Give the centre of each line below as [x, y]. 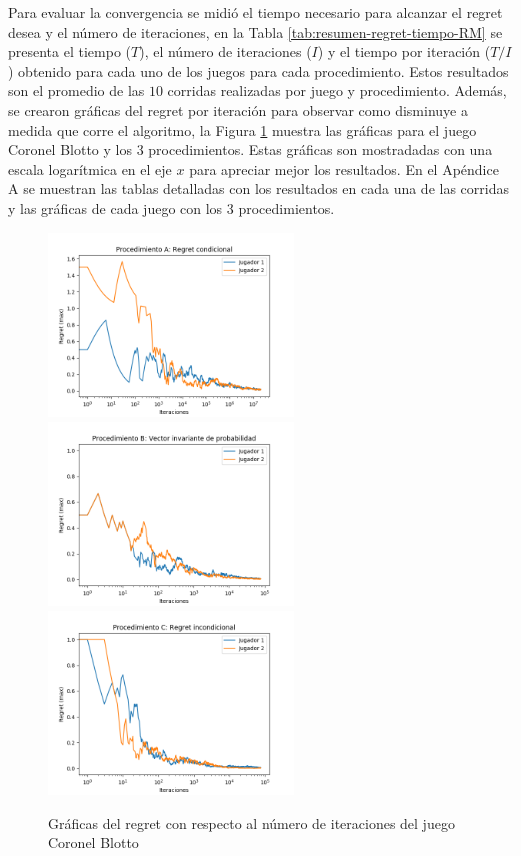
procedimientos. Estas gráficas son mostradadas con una [320, 149]
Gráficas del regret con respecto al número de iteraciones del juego [251, 822]
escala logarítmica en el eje [90, 168]
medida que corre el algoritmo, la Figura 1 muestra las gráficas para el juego [242, 129]
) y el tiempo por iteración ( [404, 51]
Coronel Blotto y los [70, 149]
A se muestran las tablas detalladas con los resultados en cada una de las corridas [258, 188]
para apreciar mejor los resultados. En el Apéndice [344, 168]
